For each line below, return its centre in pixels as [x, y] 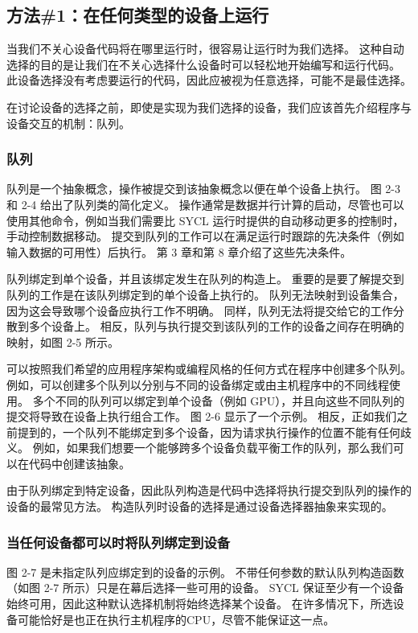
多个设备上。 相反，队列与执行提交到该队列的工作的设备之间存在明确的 [216, 326]
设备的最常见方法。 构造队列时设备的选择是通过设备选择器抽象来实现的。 [200, 506]
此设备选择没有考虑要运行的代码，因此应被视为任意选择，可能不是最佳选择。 [209, 80]
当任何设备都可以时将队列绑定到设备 [119, 542]
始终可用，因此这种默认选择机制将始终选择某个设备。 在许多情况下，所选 [200, 604]
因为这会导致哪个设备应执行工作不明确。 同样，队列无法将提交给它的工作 [200, 310]
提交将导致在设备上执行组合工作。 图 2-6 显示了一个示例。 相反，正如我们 [202, 416]
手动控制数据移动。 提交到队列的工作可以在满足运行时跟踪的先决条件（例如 [205, 236]
